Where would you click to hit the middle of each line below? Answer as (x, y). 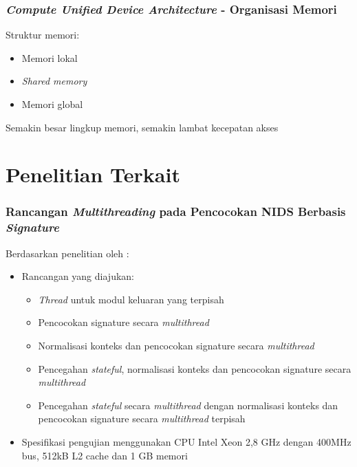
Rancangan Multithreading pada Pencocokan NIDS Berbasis (176, 211)
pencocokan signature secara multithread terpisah (142, 419)
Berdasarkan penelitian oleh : (67, 253)
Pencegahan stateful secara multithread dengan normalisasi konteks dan (188, 405)
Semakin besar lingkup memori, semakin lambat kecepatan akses (142, 127)
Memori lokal (50, 57)
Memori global (52, 104)
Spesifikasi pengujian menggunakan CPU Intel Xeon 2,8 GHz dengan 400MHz (186, 442)
